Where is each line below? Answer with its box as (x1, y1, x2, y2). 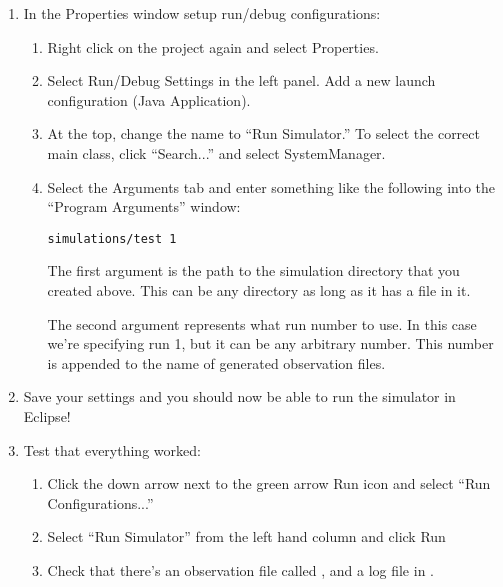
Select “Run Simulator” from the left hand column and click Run (47, 526, 446, 547)
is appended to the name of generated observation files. (47, 352, 386, 373)
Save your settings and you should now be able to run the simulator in (23, 386, 456, 407)
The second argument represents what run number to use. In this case (47, 313, 477, 334)
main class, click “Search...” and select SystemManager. (47, 142, 386, 163)
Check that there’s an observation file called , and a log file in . (47, 559, 434, 580)
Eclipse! (23, 405, 71, 426)
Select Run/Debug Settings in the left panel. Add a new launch (47, 70, 436, 91)
